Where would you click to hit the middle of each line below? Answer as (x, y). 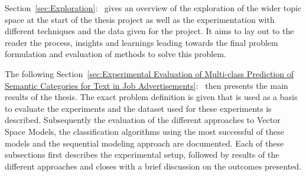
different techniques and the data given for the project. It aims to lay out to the (149, 31)
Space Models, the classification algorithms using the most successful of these (144, 131)
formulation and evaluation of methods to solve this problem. (115, 54)
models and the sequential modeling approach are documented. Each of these (144, 143)
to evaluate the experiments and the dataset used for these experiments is (138, 108)
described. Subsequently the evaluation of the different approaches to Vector (143, 120)
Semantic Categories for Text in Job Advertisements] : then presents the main (147, 85)
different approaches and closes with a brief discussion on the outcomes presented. (153, 166)
